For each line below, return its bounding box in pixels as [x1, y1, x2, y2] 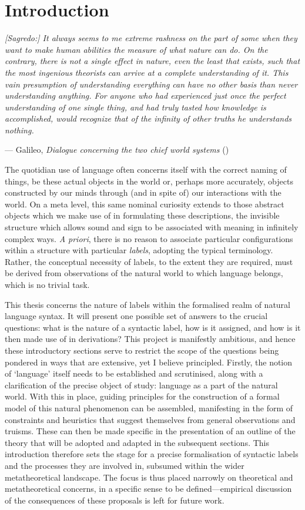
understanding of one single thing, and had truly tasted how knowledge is [5, 100, 266, 113]
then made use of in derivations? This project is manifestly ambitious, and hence [5, 333, 296, 345]
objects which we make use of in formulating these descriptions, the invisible [5, 209, 280, 222]
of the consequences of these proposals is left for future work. [5, 494, 224, 506]
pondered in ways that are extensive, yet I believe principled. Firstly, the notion [5, 355, 293, 368]
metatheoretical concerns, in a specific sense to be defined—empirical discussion [5, 482, 292, 495]
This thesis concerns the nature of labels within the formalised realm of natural [5, 298, 290, 310]
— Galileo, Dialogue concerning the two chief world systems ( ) [5, 143, 229, 156]
